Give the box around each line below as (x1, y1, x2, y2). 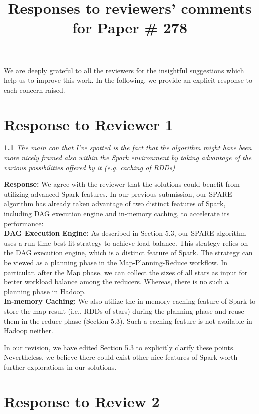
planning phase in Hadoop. (4, 286, 86, 296)
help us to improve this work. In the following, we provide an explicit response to (4, 75, 253, 85)
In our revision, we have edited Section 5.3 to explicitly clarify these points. (4, 342, 235, 352)
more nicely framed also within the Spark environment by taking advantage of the (4, 152, 252, 163)
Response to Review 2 (4, 391, 160, 411)
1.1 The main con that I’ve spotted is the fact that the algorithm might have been (4, 142, 252, 153)
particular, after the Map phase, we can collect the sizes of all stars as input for (4, 267, 248, 277)
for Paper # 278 (72, 17, 188, 38)
